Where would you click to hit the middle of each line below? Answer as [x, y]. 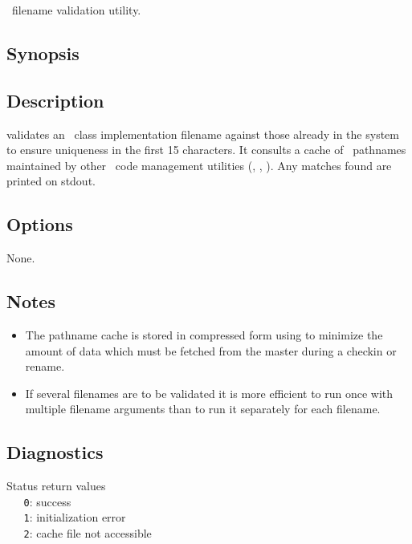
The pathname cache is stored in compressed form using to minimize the [204, 334]
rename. [45, 366]
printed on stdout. [51, 181]
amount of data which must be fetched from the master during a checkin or [211, 350]
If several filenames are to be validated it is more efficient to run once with [209, 393]
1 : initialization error [75, 517]
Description [55, 100]
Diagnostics [55, 452]
